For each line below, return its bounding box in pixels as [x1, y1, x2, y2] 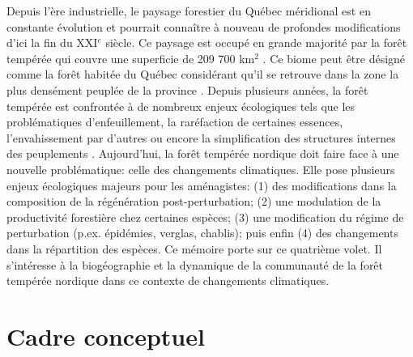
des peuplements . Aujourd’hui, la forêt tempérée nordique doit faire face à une [6, 145, 399, 162]
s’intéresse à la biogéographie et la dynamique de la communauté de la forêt [6, 256, 384, 273]
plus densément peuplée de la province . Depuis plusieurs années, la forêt [6, 81, 368, 98]
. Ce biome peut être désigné [262, 49, 406, 66]
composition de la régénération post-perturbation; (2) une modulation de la [6, 193, 381, 210]
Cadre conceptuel [6, 319, 205, 352]
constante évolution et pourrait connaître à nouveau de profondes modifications [6, 18, 401, 35]
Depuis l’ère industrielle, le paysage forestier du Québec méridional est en [6, 2, 371, 19]
